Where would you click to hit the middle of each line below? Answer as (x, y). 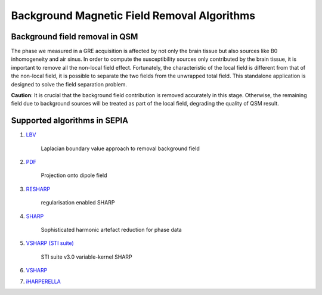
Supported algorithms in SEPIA (69, 121)
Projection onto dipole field (74, 175)
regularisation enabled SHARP (78, 203)
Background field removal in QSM (75, 37)
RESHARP (38, 189)
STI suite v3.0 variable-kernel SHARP (86, 257)
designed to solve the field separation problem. (69, 84)
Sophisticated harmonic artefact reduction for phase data (111, 230)
